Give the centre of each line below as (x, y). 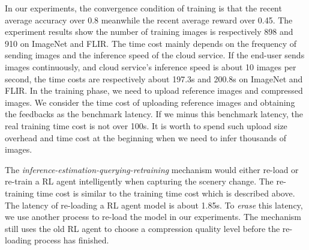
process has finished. (72, 240)
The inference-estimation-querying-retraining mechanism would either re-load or (152, 169)
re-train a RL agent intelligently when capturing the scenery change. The (139, 181)
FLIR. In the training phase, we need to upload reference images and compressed (154, 90)
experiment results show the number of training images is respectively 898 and (149, 32)
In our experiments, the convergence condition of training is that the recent (143, 8)
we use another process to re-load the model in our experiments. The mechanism (153, 217)
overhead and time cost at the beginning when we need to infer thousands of (145, 137)
